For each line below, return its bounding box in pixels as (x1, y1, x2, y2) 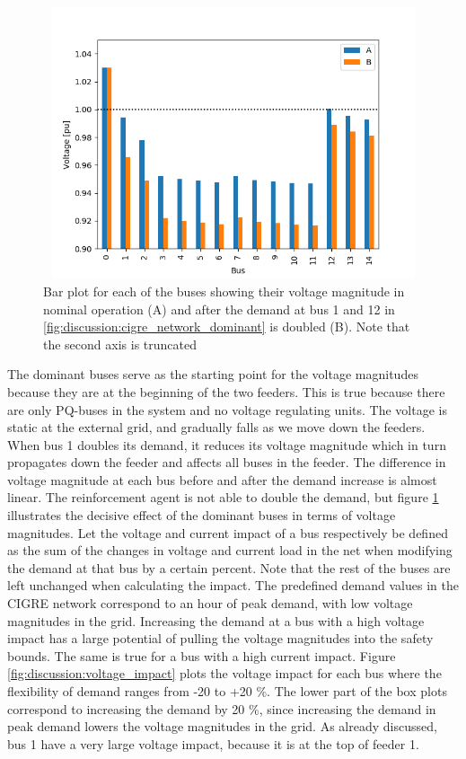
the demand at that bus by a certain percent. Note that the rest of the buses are (7, 558, 451, 577)
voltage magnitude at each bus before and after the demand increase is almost (7, 470, 437, 489)
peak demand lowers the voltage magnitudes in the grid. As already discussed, (7, 717, 437, 736)
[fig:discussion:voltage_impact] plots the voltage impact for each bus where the (7, 664, 442, 683)
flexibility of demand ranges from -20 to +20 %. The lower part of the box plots (7, 682, 447, 701)
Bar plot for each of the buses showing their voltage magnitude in (43, 281, 405, 300)
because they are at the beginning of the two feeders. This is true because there (7, 382, 445, 401)
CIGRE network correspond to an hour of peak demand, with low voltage (7, 594, 413, 613)
